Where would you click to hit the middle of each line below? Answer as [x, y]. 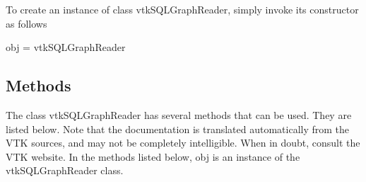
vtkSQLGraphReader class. [65, 170]
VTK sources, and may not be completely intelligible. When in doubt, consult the [183, 143]
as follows [26, 23]
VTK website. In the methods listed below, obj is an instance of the [153, 156]
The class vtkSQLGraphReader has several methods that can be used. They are [179, 114]
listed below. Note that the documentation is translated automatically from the [178, 129]
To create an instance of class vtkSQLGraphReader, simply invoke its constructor [182, 9]
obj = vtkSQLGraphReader [66, 47]
